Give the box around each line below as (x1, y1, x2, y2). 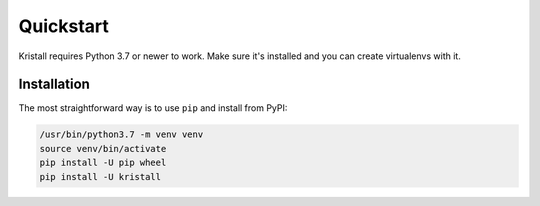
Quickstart (18, 15, 110, 37)
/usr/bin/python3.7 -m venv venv (39, 129, 204, 140)
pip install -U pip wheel (39, 157, 167, 169)
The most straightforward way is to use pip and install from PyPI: (18, 102, 288, 114)
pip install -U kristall (39, 171, 162, 182)
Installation (18, 76, 90, 93)
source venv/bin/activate (39, 143, 167, 154)
